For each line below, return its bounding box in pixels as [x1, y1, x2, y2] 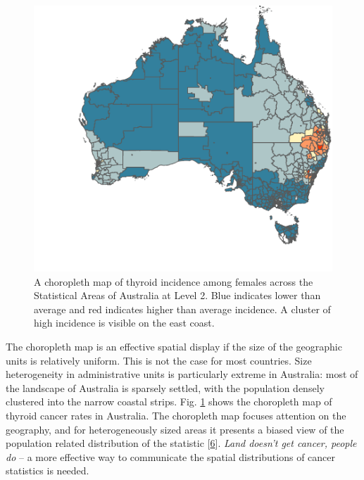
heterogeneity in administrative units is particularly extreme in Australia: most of [6, 367, 358, 381]
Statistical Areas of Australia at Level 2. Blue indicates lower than [34, 288, 321, 303]
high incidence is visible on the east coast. [34, 315, 215, 330]
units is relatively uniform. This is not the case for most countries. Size [6, 353, 312, 367]
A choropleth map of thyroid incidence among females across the [34, 274, 313, 289]
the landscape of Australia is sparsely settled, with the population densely [6, 380, 325, 395]
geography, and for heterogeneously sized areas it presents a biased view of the [6, 422, 344, 436]
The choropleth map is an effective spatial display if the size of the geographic [6, 339, 342, 353]
